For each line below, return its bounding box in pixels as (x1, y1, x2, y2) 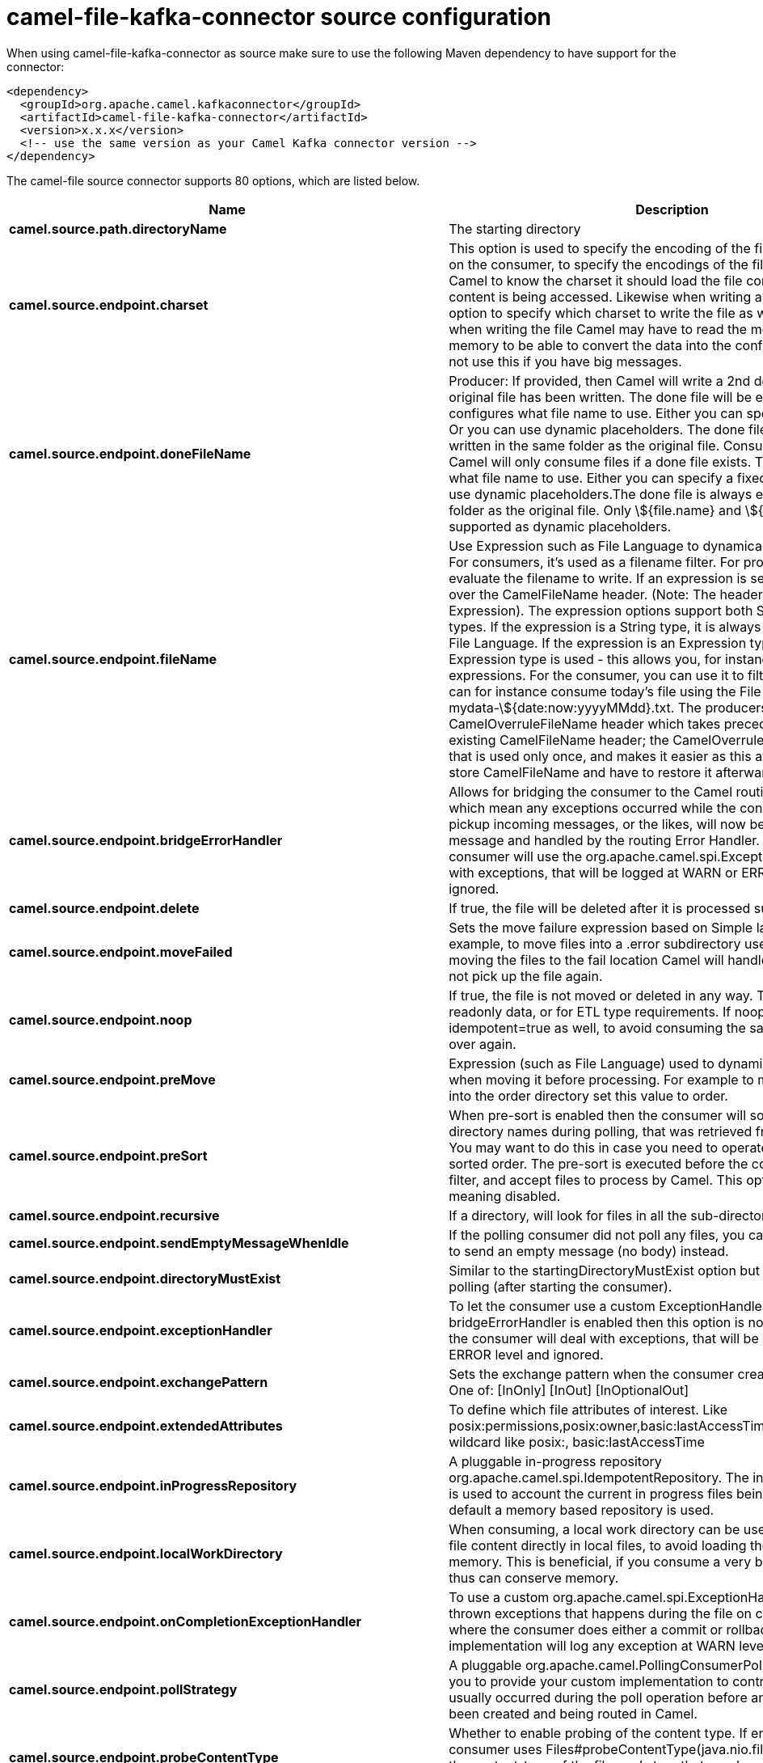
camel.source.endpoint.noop (9, 1011, 192, 1028)
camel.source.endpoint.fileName (9, 650, 217, 667)
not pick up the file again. (449, 967, 603, 984)
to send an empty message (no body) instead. (449, 1242, 729, 1259)
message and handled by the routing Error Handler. (449, 831, 760, 848)
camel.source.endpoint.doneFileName (9, 445, 251, 462)
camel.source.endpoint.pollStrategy (9, 1681, 238, 1697)
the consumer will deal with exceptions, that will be (449, 1330, 759, 1347)
